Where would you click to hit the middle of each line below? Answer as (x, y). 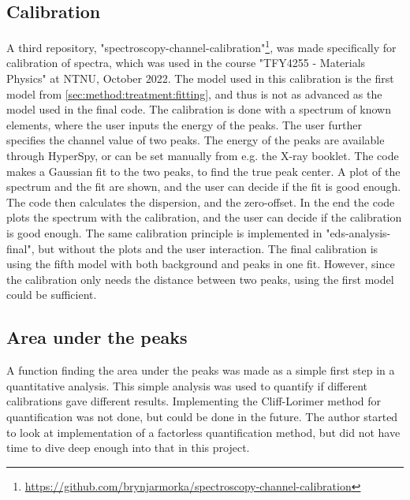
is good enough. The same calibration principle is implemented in (164, 232)
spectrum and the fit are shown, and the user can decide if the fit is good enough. (204, 187)
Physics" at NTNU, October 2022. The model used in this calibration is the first (200, 78)
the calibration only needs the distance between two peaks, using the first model (200, 279)
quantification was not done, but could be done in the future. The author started (202, 416)
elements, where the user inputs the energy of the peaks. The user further (184, 124)
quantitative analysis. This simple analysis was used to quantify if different (187, 385)
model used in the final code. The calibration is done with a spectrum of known (199, 109)
